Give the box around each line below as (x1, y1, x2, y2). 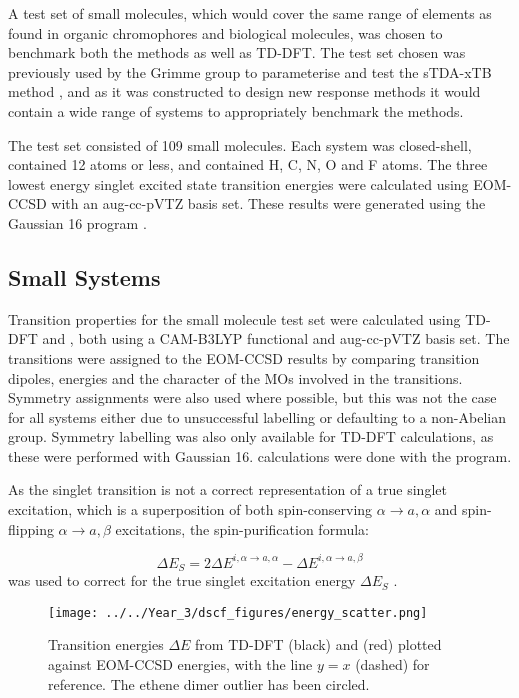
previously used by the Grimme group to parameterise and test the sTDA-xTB (8, 61, 492, 82)
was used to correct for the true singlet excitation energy (8, 570, 356, 591)
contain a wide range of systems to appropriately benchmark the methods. (8, 100, 464, 121)
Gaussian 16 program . (8, 212, 147, 233)
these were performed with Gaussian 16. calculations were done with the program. (8, 445, 512, 466)
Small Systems (8, 261, 161, 292)
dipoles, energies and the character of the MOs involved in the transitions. (8, 367, 463, 388)
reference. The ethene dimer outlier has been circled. (48, 673, 370, 694)
